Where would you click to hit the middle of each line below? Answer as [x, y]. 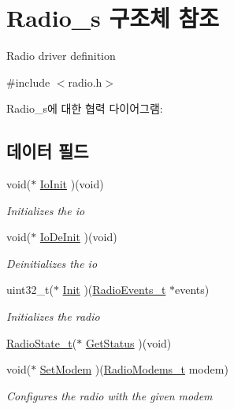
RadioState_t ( [42, 342]
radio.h [85, 82]
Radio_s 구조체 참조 [113, 18]
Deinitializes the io [52, 263]
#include [28, 82]
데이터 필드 [48, 151]
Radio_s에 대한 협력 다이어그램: [85, 108]
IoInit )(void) [72, 184]
